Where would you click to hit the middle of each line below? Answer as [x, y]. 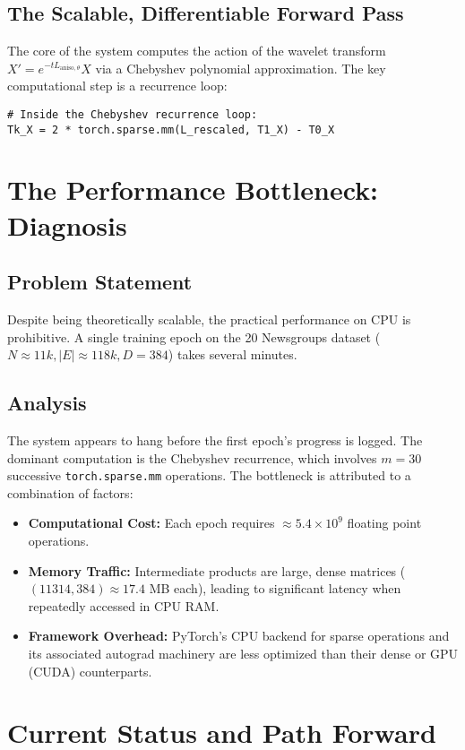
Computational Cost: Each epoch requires [151, 523]
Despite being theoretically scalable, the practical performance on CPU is [209, 319]
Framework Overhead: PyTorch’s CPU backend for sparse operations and [239, 636]
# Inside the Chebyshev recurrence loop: [133, 114]
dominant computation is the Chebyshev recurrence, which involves [192, 457]
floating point [384, 523]
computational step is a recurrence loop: [117, 86]
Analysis [47, 403]
